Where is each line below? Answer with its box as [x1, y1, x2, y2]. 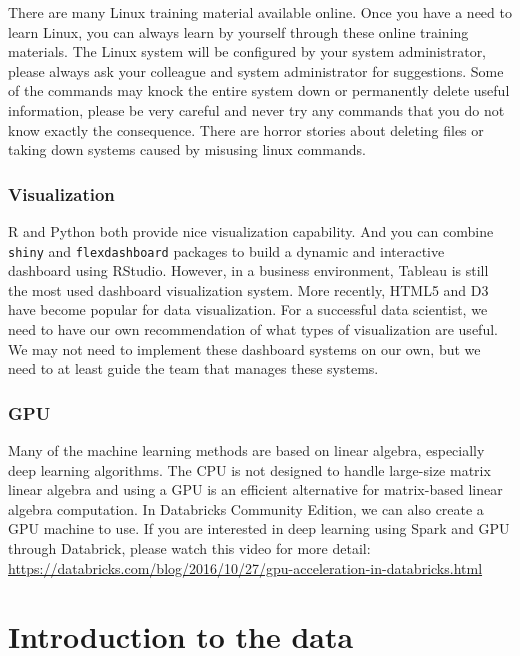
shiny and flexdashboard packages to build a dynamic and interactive [8, 240, 445, 261]
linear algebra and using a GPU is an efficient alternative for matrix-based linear [8, 479, 503, 500]
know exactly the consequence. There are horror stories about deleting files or [8, 119, 484, 140]
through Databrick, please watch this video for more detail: [8, 537, 371, 558]
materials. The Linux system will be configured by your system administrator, [8, 41, 487, 62]
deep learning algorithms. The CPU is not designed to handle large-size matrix [8, 459, 491, 480]
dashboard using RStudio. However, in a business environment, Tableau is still [8, 260, 489, 281]
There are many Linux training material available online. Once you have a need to [8, 2, 512, 22]
